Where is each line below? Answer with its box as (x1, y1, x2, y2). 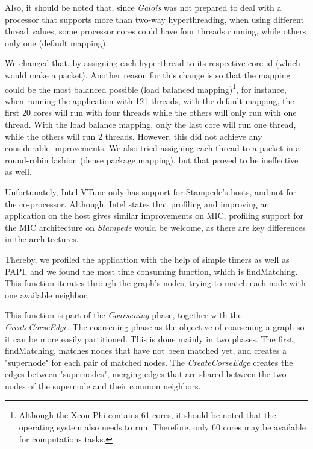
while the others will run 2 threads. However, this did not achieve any (5, 130, 262, 142)
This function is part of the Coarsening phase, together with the (5, 309, 242, 321)
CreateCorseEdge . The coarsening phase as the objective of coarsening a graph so (5, 320, 305, 333)
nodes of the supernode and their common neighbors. (5, 379, 201, 392)
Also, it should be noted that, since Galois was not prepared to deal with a (5, 1, 282, 13)
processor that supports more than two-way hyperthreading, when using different (5, 13, 304, 25)
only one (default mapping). (5, 36, 108, 49)
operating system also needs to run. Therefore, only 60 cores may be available (19, 421, 306, 433)
